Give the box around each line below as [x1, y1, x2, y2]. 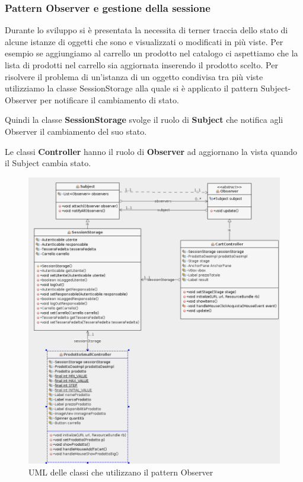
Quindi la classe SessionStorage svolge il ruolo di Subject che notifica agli [5, 113, 283, 126]
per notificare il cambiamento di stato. [40, 93, 179, 106]
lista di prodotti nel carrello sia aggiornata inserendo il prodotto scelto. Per [5, 59, 278, 71]
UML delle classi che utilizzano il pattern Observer [28, 465, 213, 478]
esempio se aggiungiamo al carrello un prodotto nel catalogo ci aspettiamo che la [5, 47, 298, 59]
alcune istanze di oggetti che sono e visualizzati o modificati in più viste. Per [5, 35, 283, 47]
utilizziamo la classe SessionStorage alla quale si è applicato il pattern [5, 82, 259, 94]
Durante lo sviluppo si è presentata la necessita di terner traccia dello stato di [5, 24, 288, 36]
